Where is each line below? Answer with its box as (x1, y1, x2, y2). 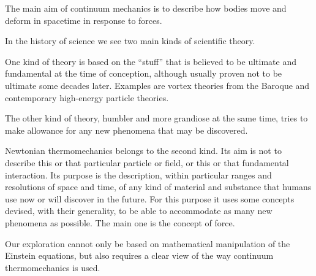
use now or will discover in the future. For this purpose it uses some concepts (5, 192, 295, 205)
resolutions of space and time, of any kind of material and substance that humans (5, 180, 312, 193)
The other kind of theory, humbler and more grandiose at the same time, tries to (5, 112, 308, 125)
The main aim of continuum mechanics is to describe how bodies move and (5, 2, 287, 14)
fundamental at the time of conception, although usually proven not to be (5, 67, 282, 80)
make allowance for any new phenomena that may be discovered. (5, 123, 248, 136)
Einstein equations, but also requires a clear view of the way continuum (5, 249, 274, 262)
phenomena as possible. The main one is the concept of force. (5, 216, 235, 229)
